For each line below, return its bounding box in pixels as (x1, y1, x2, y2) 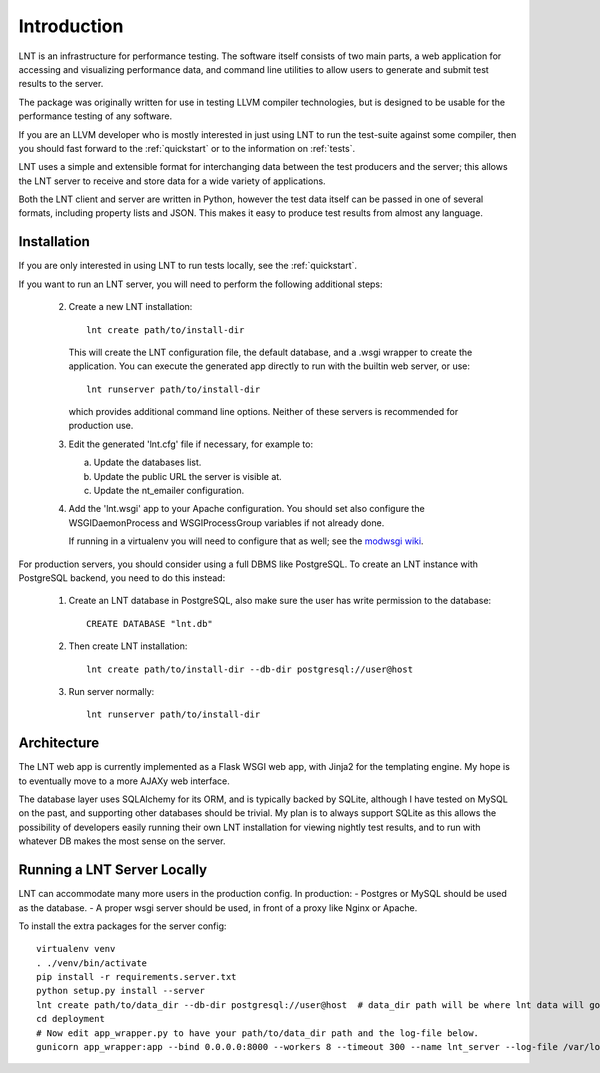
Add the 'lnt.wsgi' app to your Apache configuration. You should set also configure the (68, 503, 425, 515)
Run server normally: (68, 685, 155, 697)
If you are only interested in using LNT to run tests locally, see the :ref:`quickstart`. (18, 260, 358, 272)
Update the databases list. (93, 456, 202, 469)
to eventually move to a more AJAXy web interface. (18, 775, 230, 787)
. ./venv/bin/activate (36, 957, 148, 969)
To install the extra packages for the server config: (18, 920, 227, 932)
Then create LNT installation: (68, 640, 188, 652)
